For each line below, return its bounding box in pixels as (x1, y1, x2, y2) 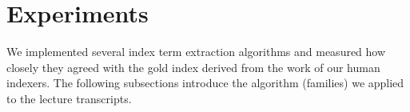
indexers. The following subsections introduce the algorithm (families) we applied (6, 74, 404, 91)
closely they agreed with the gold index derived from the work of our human (6, 58, 380, 75)
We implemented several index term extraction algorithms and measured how (6, 43, 386, 60)
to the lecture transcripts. (6, 90, 132, 106)
